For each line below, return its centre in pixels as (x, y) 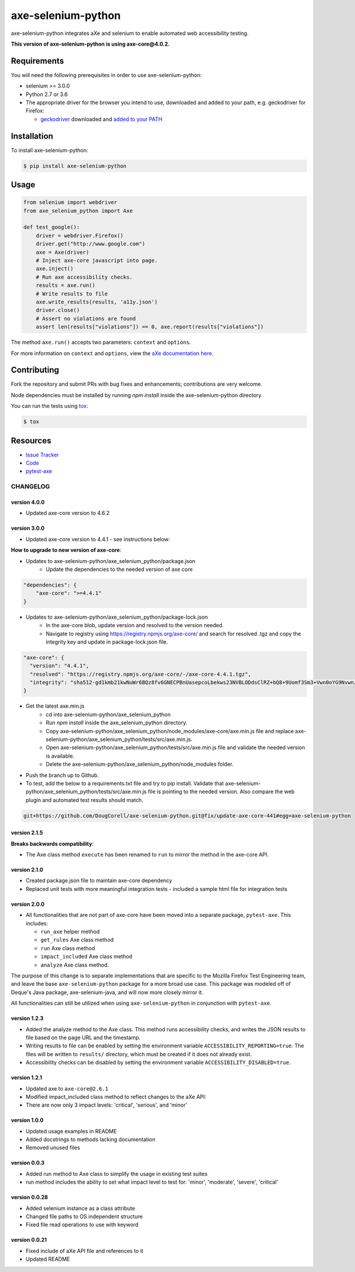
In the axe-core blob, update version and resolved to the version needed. (135, 625)
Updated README (48, 1259)
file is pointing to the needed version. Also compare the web (222, 792)
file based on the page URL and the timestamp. (83, 1037)
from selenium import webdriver (70, 202)
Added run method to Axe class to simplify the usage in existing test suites (117, 1174)
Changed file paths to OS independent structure (84, 1217)
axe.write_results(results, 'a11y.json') (97, 302)
